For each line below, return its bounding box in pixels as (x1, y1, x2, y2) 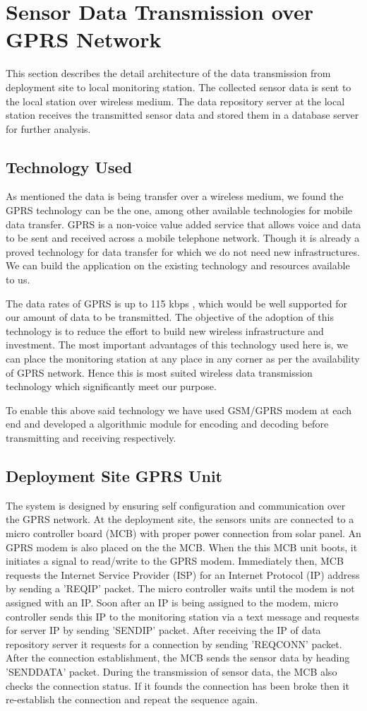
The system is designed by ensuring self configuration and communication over (6, 498, 346, 512)
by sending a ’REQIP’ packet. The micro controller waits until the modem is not (6, 581, 355, 596)
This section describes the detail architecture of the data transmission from (6, 66, 331, 81)
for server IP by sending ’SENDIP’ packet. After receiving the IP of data (6, 623, 321, 637)
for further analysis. (6, 121, 91, 136)
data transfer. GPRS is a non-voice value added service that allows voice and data (6, 216, 361, 231)
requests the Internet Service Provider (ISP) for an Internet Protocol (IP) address (6, 567, 360, 582)
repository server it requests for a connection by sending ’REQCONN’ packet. (6, 636, 342, 651)
